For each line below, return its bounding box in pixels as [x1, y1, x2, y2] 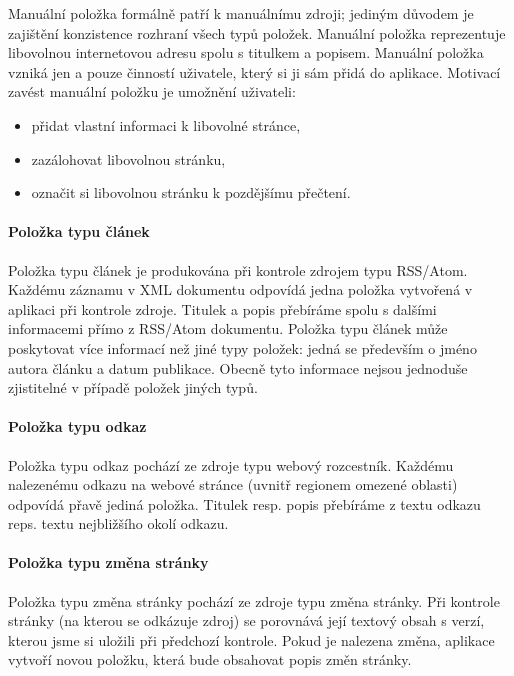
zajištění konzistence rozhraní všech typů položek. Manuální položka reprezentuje [8, 22, 506, 43]
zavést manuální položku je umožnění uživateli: [8, 81, 296, 102]
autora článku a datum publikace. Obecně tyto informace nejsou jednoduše [8, 357, 468, 378]
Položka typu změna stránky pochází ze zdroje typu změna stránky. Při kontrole [8, 590, 500, 611]
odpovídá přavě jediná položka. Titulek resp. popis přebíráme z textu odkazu [8, 493, 481, 514]
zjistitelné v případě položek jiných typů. [8, 377, 258, 398]
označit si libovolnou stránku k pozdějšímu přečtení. [31, 182, 351, 203]
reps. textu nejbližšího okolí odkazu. [8, 513, 229, 534]
